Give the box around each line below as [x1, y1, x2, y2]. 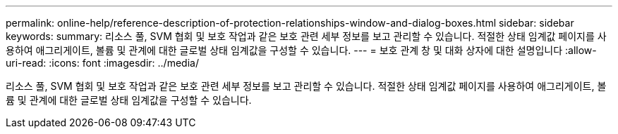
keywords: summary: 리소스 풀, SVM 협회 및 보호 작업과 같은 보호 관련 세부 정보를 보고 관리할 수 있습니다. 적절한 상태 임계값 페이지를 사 [6, 30, 607, 42]
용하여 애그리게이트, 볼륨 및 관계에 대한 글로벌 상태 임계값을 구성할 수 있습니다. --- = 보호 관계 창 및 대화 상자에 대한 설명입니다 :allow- [6, 44, 597, 56]
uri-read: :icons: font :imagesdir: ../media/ [6, 57, 199, 69]
